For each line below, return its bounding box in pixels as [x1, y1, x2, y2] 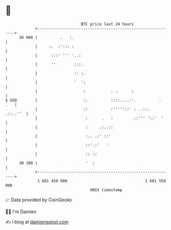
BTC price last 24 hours [81, 22, 134, 27]
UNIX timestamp [90, 187, 123, 193]
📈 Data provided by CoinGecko [5, 197, 72, 203]
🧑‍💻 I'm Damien [5, 208, 37, 215]
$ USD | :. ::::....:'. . [5, 97, 161, 103]
